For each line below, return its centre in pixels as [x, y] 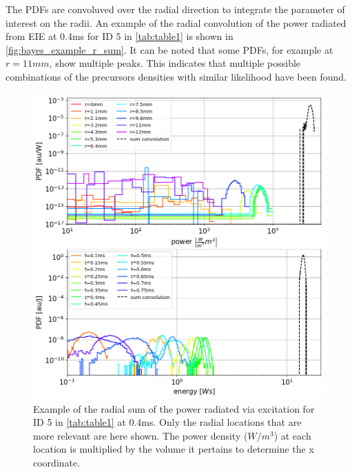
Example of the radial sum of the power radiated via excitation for [174, 408]
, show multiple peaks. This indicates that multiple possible [175, 63]
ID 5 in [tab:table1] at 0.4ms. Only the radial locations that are [167, 422]
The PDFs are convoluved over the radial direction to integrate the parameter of [175, 9]
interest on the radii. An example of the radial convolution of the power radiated [176, 22]
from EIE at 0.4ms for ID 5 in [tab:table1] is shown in [120, 36]
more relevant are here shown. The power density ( [141, 435]
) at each [292, 435]
